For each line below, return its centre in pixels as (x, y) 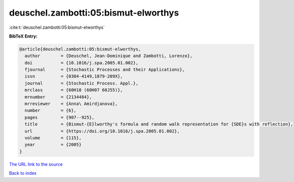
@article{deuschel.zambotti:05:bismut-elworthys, (80, 49)
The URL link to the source (36, 164)
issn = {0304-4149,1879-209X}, (74, 76)
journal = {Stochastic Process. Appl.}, (82, 83)
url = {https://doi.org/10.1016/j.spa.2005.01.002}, (102, 131)
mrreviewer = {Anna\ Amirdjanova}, (71, 104)
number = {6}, (51, 111)
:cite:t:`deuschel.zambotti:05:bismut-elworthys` (57, 27)
